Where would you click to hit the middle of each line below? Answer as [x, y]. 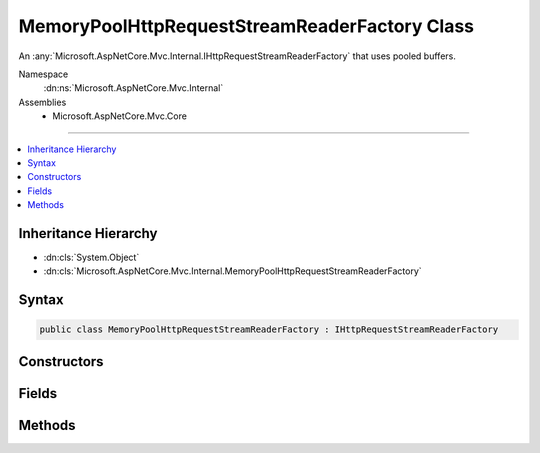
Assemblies [42, 102]
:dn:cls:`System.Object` [91, 257]
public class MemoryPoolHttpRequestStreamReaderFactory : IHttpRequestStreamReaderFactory [269, 329]
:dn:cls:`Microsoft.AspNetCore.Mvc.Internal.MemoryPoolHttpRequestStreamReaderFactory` [232, 271]
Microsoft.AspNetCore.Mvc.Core [119, 116]
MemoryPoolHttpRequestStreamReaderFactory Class [246, 26]
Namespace [43, 74]
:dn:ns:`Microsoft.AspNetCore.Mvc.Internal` [133, 88]
